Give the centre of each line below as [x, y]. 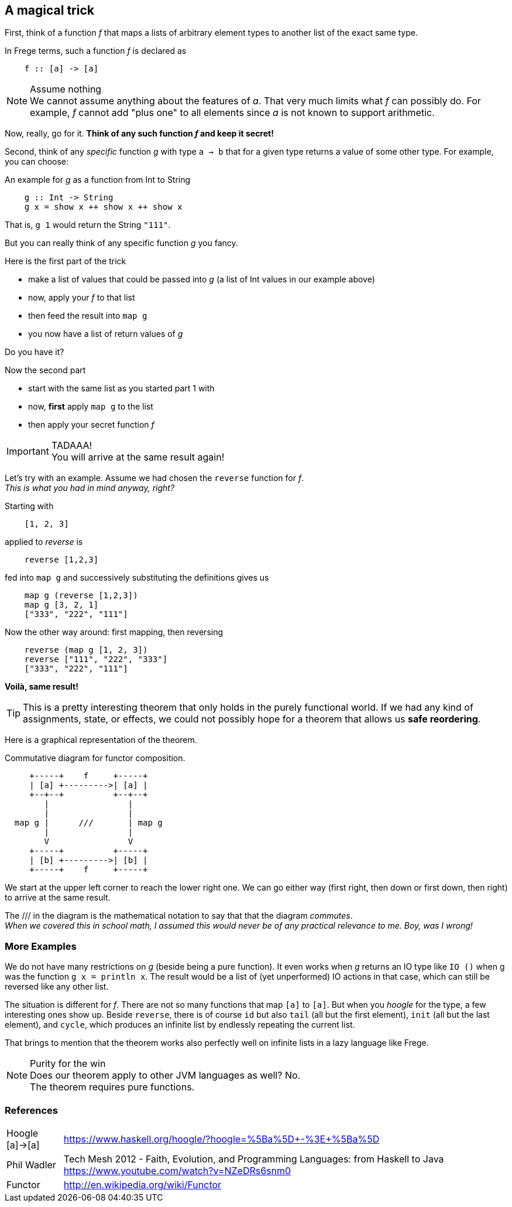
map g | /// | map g [88, 823]
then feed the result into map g [88, 316]
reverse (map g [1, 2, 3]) [86, 650]
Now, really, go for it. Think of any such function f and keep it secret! [139, 134]
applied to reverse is [44, 542]
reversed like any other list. [57, 987]
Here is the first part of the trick [66, 261]
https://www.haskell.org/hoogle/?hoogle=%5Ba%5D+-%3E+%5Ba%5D [221, 1139]
